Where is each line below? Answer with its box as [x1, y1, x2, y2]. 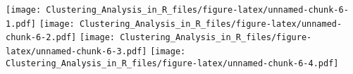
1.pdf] [6, 18, 36, 29]
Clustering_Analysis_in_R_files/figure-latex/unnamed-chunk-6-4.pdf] [6, 58, 339, 68]
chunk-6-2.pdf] [6, 32, 77, 43]
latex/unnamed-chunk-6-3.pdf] [6, 46, 147, 56]
